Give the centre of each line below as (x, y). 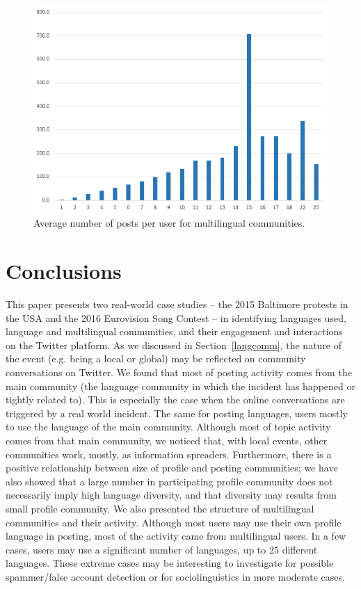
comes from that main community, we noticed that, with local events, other (167, 441)
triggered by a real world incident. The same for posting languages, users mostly (177, 413)
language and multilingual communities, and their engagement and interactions (174, 331)
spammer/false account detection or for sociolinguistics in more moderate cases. (175, 576)
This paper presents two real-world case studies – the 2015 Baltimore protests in (177, 304)
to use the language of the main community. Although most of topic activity (168, 427)
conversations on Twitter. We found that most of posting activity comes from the (179, 372)
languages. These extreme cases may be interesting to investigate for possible (170, 563)
